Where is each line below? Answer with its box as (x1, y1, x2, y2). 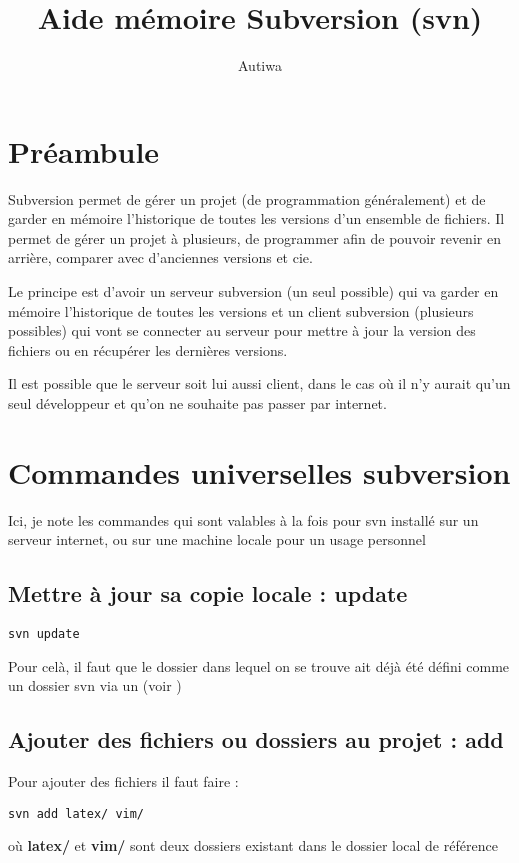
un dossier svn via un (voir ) (8, 675, 182, 696)
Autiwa (238, 55, 282, 76)
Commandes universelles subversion (8, 451, 511, 492)
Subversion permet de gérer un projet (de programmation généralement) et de (8, 188, 486, 209)
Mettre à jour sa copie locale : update (8, 578, 408, 609)
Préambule (8, 130, 160, 171)
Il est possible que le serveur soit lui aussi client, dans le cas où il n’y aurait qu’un (8, 373, 511, 394)
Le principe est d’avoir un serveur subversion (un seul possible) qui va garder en (8, 281, 499, 302)
